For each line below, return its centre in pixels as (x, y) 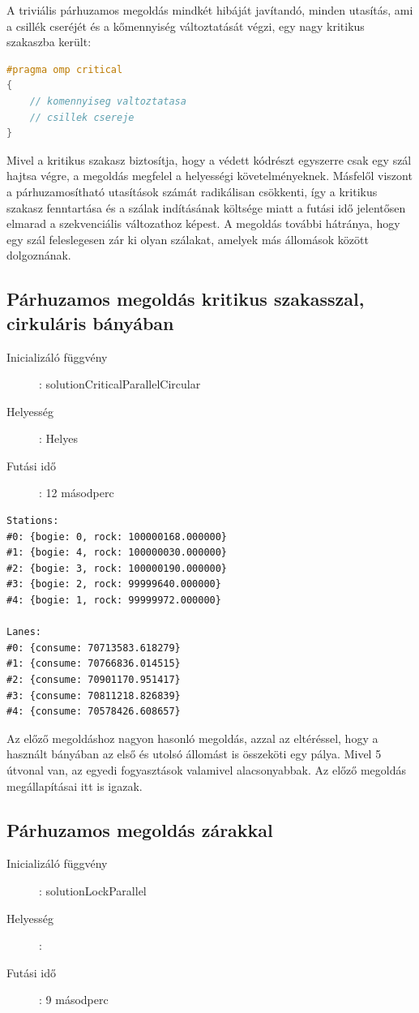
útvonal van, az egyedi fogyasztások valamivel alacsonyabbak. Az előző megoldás (206, 769)
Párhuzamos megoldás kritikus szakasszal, (186, 299)
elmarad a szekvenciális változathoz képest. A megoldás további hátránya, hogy (203, 223)
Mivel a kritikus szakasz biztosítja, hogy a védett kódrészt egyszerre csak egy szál (209, 159)
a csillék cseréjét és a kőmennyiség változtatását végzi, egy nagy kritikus (186, 26)
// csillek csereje (82, 117)
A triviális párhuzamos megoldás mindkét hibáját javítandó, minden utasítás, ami (210, 10)
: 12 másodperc (77, 493)
